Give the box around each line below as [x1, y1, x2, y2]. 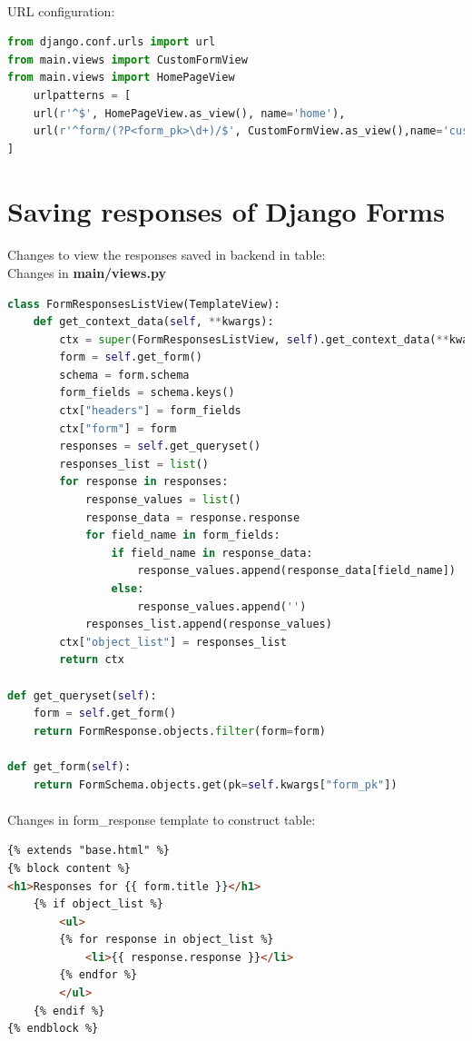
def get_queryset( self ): [7, 689, 157, 702]
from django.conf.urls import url [7, 35, 216, 49]
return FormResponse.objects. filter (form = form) [33, 724, 326, 738]
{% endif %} [33, 1004, 105, 1017]
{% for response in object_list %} [59, 933, 274, 947]
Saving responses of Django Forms [7, 192, 445, 229]
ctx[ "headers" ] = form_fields [59, 404, 241, 418]
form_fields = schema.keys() [59, 386, 235, 400]
